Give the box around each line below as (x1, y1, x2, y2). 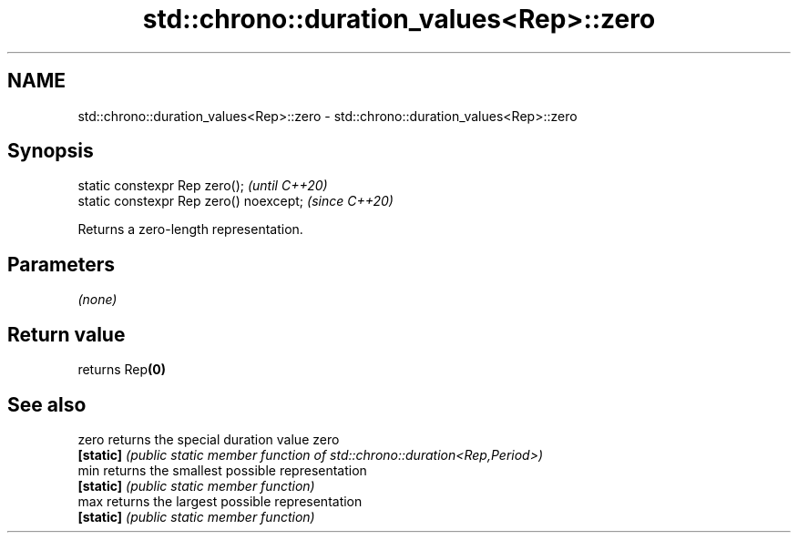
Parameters (7, 252, 115, 276)
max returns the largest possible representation (77, 493, 363, 509)
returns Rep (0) (77, 362, 167, 378)
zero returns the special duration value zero (77, 431, 340, 447)
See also (7, 392, 87, 416)
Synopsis (7, 139, 94, 163)
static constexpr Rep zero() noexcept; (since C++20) (77, 193, 394, 209)
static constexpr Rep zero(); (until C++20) (77, 178, 328, 194)
